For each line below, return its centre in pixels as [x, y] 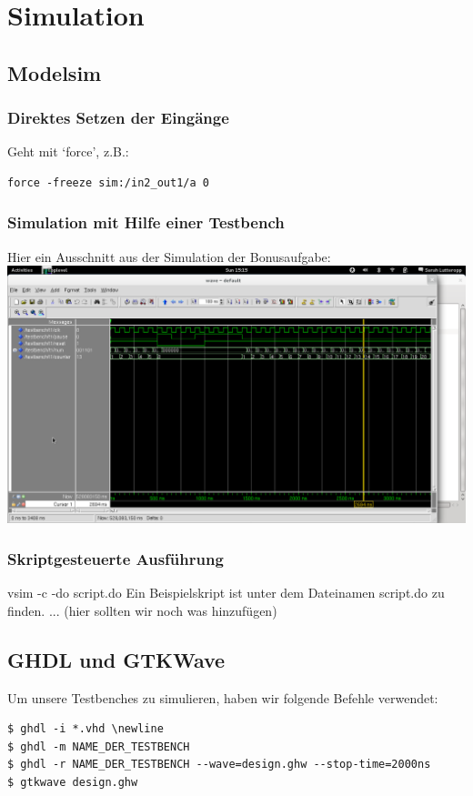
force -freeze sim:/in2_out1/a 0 [108, 182]
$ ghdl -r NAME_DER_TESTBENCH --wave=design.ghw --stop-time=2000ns [219, 765]
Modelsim [55, 72]
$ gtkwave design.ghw [73, 782]
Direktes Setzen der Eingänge [118, 118]
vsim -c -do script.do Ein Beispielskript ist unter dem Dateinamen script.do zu [226, 593]
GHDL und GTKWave [116, 659]
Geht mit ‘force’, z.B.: [68, 151]
